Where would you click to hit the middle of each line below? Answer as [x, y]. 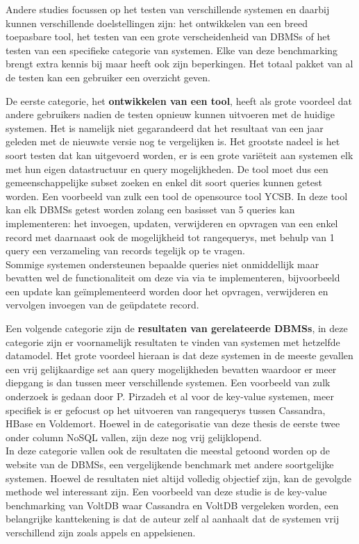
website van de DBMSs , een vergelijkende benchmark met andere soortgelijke [170, 464]
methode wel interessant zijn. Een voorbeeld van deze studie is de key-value [166, 492]
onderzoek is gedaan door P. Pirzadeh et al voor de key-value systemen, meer [170, 396]
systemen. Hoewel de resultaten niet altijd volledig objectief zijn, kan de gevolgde [179, 478]
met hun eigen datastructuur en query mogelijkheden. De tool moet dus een [167, 168]
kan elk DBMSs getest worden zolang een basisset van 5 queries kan [150, 209]
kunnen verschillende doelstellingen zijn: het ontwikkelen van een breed [157, 23]
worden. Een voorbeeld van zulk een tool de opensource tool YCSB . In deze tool [177, 196]
